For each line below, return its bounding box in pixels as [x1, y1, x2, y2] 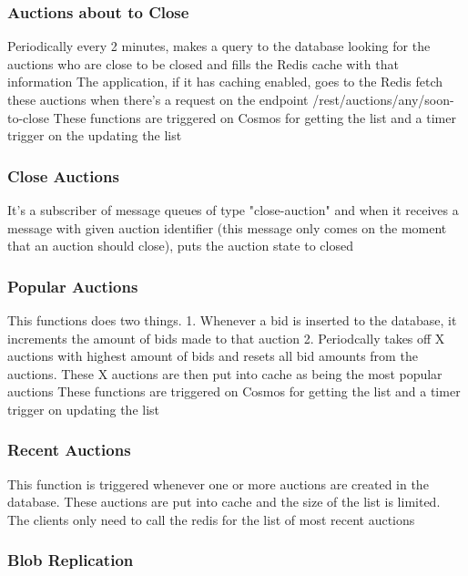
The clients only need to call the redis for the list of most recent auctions [7, 509, 415, 529]
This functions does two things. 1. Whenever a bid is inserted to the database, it [7, 311, 457, 329]
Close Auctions [7, 164, 119, 187]
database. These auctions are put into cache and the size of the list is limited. [7, 492, 441, 511]
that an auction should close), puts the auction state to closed [7, 236, 353, 255]
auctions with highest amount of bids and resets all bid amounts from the [7, 346, 418, 365]
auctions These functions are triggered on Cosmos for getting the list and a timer [7, 382, 461, 401]
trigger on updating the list [7, 399, 160, 418]
